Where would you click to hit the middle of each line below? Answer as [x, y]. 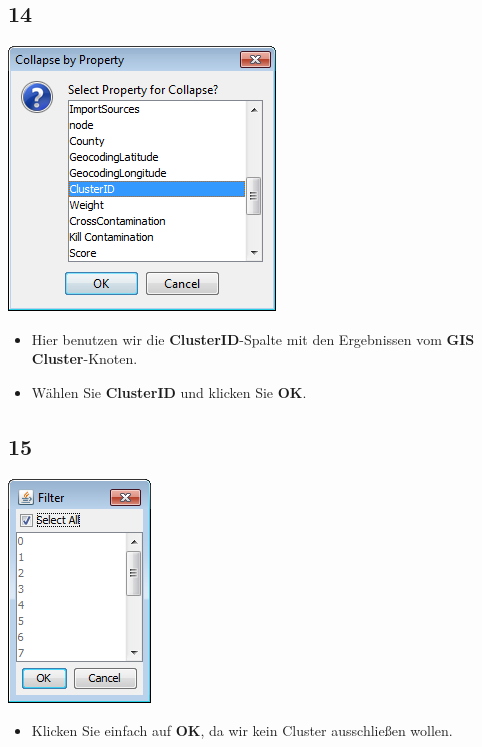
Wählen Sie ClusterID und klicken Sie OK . [169, 391]
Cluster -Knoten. [84, 358]
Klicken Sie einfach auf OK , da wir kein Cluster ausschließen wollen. [242, 730]
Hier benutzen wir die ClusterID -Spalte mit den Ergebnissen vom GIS [253, 338]
